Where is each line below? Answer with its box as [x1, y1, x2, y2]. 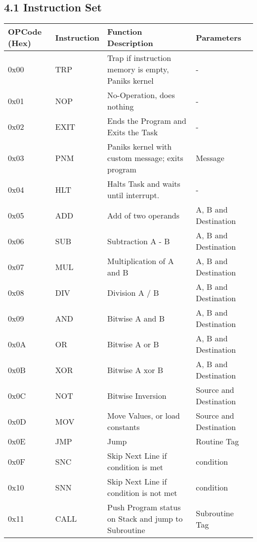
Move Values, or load [107, 410, 180, 422]
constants [107, 421, 140, 433]
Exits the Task [107, 126, 158, 138]
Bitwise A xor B [107, 364, 164, 376]
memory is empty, [107, 63, 169, 75]
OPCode [8, 26, 42, 38]
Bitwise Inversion [107, 389, 167, 401]
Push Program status [107, 501, 181, 513]
